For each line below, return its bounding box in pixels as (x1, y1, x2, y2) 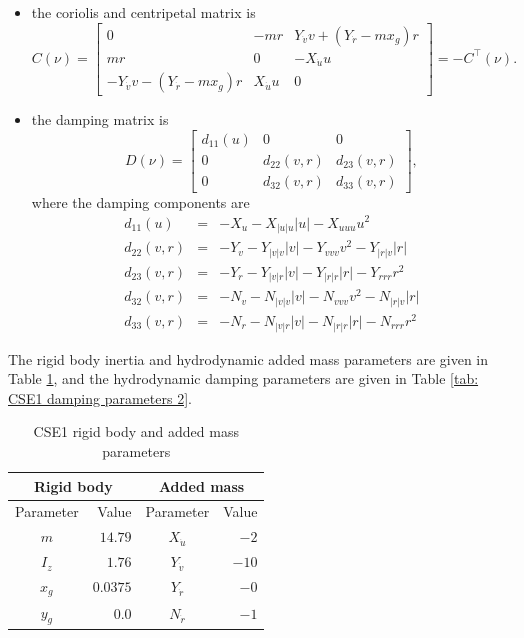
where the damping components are (31, 191, 250, 212)
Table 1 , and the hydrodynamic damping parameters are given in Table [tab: (8, 368, 479, 389)
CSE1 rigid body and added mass (33, 421, 239, 442)
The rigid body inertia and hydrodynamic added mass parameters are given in (8, 348, 489, 369)
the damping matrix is (31, 109, 169, 130)
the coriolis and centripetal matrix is (31, 2, 256, 22)
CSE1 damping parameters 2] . (8, 387, 192, 408)
